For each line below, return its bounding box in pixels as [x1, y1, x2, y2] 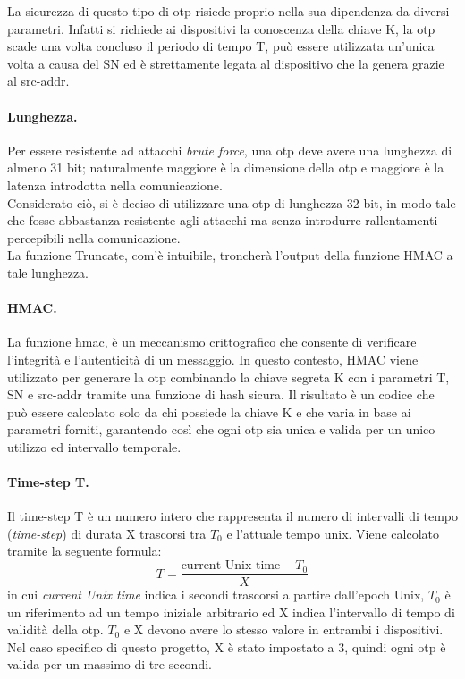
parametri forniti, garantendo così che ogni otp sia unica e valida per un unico [7, 420, 435, 439]
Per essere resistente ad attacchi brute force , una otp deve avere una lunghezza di [7, 140, 452, 159]
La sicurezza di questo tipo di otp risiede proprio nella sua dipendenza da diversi [7, 2, 450, 20]
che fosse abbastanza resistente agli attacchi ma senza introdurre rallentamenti [7, 211, 438, 230]
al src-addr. [7, 71, 70, 90]
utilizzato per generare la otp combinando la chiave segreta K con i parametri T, [7, 367, 450, 386]
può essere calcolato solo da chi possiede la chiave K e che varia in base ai [7, 402, 411, 421]
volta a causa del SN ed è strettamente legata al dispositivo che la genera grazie [7, 54, 444, 72]
